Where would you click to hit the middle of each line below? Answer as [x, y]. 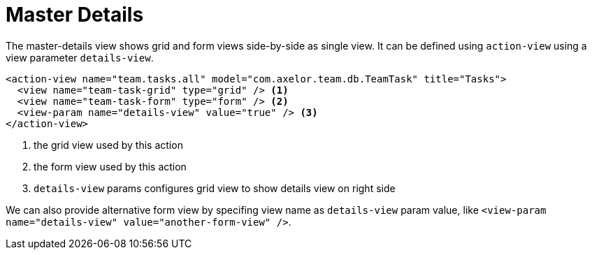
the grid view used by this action [108, 145]
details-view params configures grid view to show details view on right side [215, 188]
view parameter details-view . [80, 57]
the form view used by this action [110, 166]
